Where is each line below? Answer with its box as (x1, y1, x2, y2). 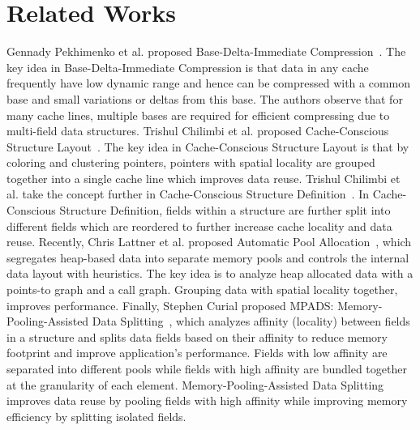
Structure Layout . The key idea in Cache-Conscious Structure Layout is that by (6, 138, 409, 155)
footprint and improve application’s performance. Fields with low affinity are (6, 344, 388, 361)
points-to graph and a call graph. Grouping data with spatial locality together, (6, 281, 398, 298)
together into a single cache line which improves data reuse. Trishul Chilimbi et (6, 169, 401, 186)
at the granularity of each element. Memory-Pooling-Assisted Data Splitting (6, 376, 384, 393)
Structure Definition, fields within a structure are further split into (59, 202, 391, 219)
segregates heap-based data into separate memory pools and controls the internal (6, 249, 409, 266)
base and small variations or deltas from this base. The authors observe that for (6, 90, 403, 107)
